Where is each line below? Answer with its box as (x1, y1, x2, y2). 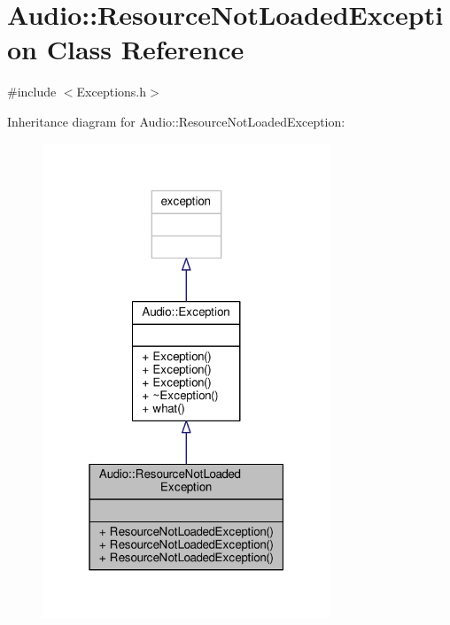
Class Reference (46, 31, 244, 67)
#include (7, 82, 57, 101)
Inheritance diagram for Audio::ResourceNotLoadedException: (7, 112, 345, 130)
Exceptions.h (76, 82, 147, 101)
